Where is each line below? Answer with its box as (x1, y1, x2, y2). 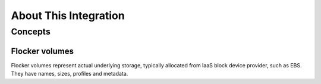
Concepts (11, 26, 51, 37)
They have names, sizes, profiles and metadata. (11, 70, 128, 77)
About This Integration (11, 9, 125, 22)
